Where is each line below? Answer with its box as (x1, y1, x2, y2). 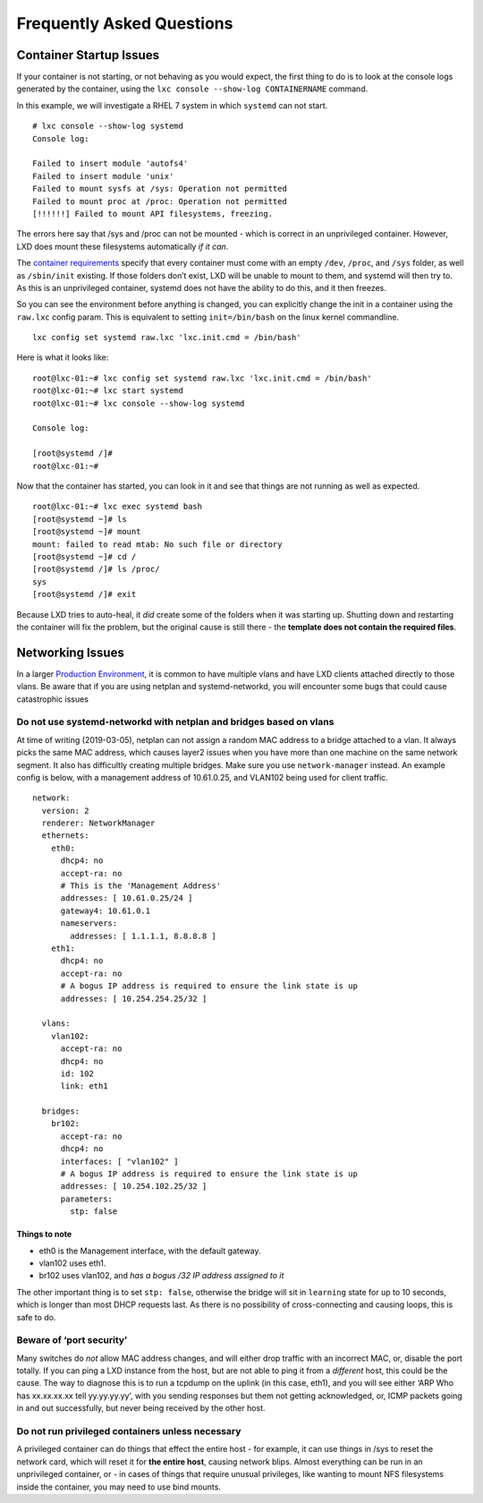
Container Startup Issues (16, 47, 160, 63)
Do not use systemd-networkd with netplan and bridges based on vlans (16, 716, 335, 729)
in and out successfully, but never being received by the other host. (16, 1403, 266, 1413)
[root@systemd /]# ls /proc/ (32, 564, 160, 575)
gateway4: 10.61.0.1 (60, 905, 151, 916)
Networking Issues (16, 645, 124, 660)
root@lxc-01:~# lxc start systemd (32, 386, 183, 396)
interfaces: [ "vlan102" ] (60, 1156, 179, 1166)
